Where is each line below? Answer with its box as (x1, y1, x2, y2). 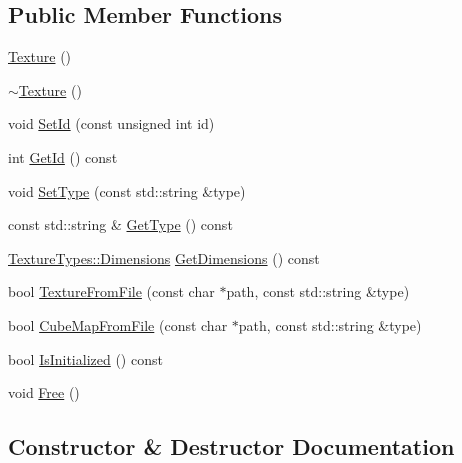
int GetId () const (8, 146, 118, 167)
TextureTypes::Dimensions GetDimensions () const (8, 247, 320, 268)
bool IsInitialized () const (8, 348, 163, 369)
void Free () (8, 382, 80, 403)
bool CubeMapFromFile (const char (8, 314, 228, 335)
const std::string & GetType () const (8, 214, 233, 235)
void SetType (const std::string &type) (8, 180, 246, 201)
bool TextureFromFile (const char (8, 281, 215, 302)
